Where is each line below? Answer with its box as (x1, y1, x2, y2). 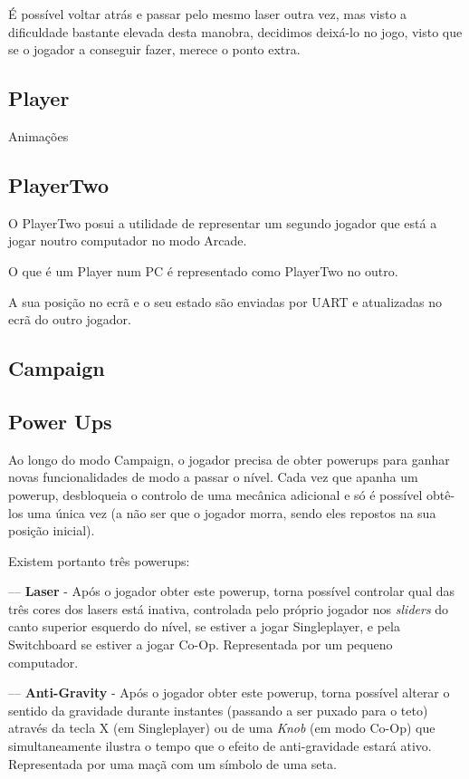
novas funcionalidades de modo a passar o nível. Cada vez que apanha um (8, 467, 418, 486)
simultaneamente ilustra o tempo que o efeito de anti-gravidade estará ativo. (8, 736, 432, 755)
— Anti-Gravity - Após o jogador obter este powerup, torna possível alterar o (8, 683, 450, 702)
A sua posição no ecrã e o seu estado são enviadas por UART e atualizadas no (8, 292, 443, 311)
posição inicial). (8, 521, 95, 540)
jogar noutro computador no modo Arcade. (8, 231, 247, 250)
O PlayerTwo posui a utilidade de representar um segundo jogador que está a (8, 213, 437, 232)
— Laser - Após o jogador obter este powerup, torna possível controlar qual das (8, 582, 455, 601)
